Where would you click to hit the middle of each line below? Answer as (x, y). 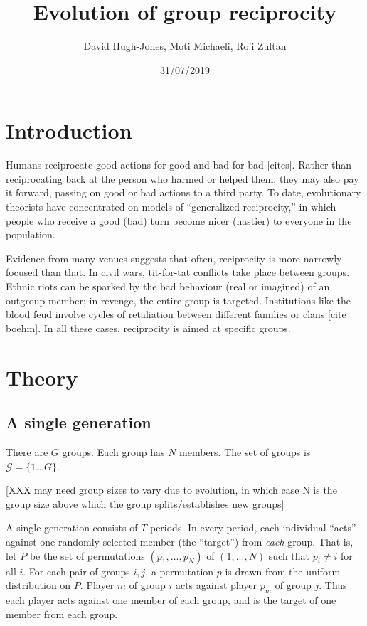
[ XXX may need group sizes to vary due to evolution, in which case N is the (171, 490)
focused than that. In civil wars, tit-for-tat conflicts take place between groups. (178, 272)
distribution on (38, 585)
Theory (42, 377)
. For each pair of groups (76, 571)
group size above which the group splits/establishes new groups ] (145, 503)
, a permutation (180, 571)
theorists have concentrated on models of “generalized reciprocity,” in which (171, 207)
